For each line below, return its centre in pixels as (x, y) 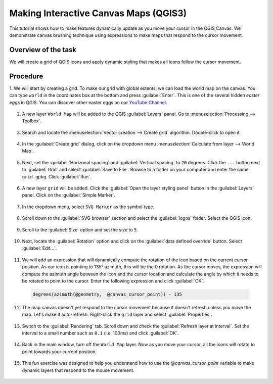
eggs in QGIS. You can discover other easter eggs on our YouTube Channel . (88, 102)
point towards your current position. (59, 352)
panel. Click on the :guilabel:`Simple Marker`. (69, 195)
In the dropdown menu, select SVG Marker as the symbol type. (88, 207)
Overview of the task (43, 50)
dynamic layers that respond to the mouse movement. (78, 370)
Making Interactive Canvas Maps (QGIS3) (98, 13)
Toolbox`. (32, 121)
